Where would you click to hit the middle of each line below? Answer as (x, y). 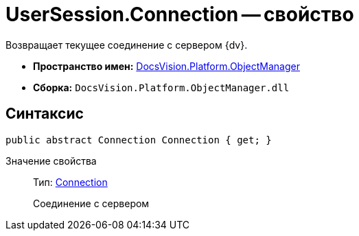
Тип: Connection (70, 182)
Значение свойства (51, 161)
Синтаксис (45, 114)
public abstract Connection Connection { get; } (139, 140)
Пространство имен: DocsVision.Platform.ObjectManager (166, 66)
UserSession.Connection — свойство (180, 14)
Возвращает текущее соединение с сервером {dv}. (127, 45)
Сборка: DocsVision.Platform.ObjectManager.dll (161, 87)
